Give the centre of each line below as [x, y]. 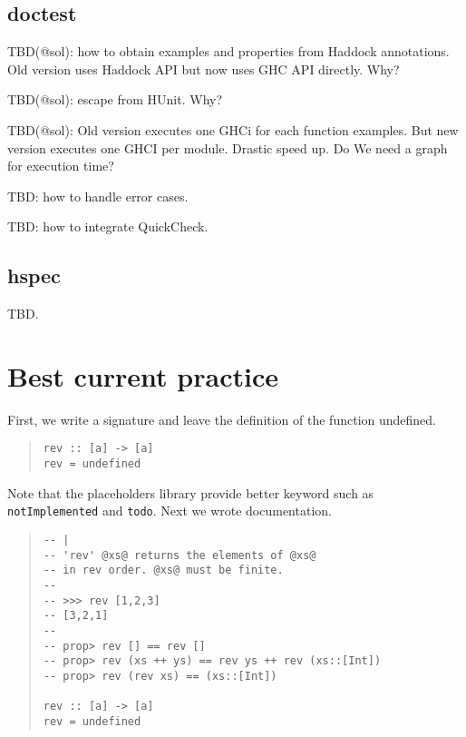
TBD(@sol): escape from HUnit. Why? [115, 99]
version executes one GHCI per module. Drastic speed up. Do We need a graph [228, 147]
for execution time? [61, 166]
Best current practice [143, 375]
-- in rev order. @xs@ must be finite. [163, 570]
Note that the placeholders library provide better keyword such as [191, 492]
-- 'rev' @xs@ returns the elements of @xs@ [180, 555]
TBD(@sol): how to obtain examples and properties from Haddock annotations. [228, 51]
